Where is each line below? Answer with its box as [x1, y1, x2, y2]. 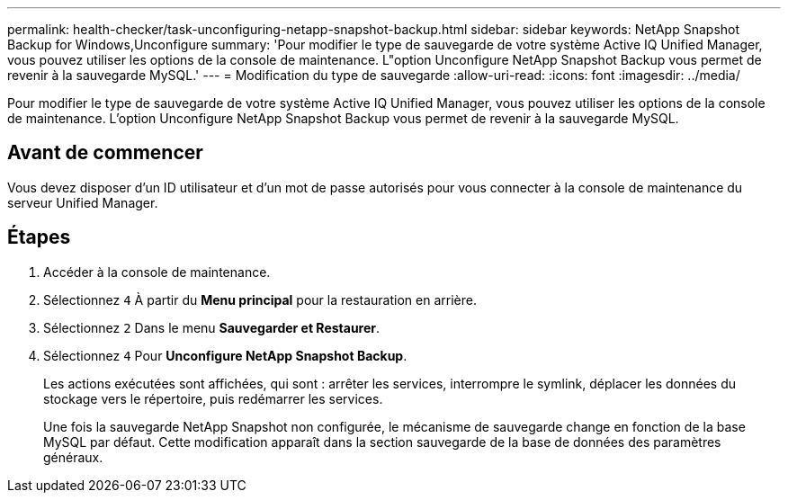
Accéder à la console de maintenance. [43, 263, 271, 280]
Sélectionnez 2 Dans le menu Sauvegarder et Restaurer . [43, 319, 381, 335]
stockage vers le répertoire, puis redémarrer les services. [43, 390, 383, 406]
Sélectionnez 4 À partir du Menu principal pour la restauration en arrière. [43, 291, 477, 308]
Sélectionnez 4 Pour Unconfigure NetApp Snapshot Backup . [43, 347, 407, 363]
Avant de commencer [7, 141, 203, 165]
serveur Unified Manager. [7, 194, 158, 210]
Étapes [7, 226, 71, 249]
